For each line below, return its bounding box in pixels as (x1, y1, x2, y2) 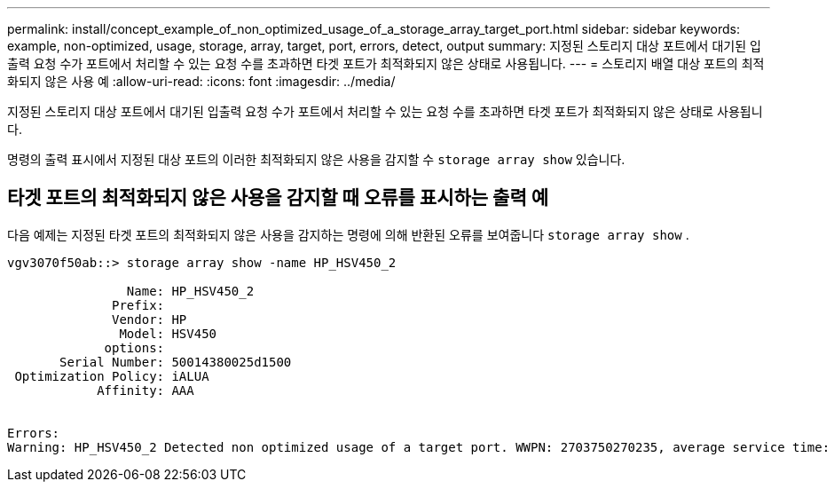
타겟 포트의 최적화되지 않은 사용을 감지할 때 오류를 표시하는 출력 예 (7, 186, 549, 209)
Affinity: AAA (97, 383, 194, 398)
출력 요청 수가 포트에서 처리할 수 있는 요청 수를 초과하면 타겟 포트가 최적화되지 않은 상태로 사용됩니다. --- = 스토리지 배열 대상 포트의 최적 (7, 56, 765, 71)
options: (104, 340, 165, 355)
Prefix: (112, 297, 165, 312)
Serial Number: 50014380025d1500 (59, 354, 292, 369)
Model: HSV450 (119, 326, 217, 341)
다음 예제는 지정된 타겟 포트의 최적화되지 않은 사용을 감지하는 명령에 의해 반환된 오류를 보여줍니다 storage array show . (7, 226, 689, 242)
